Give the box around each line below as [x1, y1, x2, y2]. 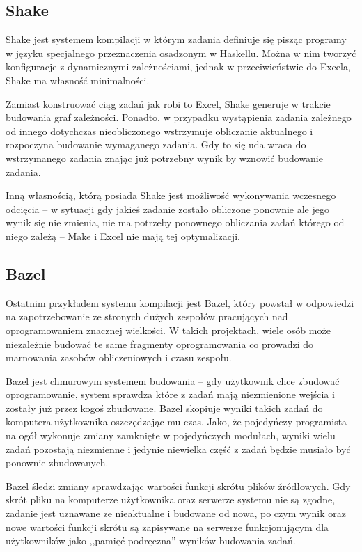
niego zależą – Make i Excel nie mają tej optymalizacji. [6, 228, 240, 243]
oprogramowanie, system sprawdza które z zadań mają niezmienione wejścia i [6, 387, 335, 402]
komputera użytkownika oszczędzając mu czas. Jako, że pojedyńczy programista [6, 414, 347, 429]
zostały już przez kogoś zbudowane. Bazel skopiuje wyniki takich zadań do [6, 400, 323, 415]
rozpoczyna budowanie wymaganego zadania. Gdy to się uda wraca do [6, 137, 306, 152]
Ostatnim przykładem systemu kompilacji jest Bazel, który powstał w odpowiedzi [6, 295, 354, 310]
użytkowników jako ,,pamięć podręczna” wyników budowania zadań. [6, 533, 296, 548]
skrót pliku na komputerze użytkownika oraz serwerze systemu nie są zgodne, [6, 492, 336, 507]
